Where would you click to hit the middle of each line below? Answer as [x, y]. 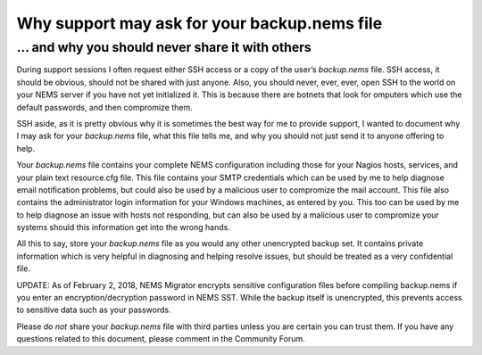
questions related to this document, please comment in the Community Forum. [161, 339]
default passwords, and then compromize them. [104, 107]
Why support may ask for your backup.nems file [199, 23]
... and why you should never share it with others [164, 47]
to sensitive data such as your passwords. [94, 310]
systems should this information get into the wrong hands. [124, 227]
